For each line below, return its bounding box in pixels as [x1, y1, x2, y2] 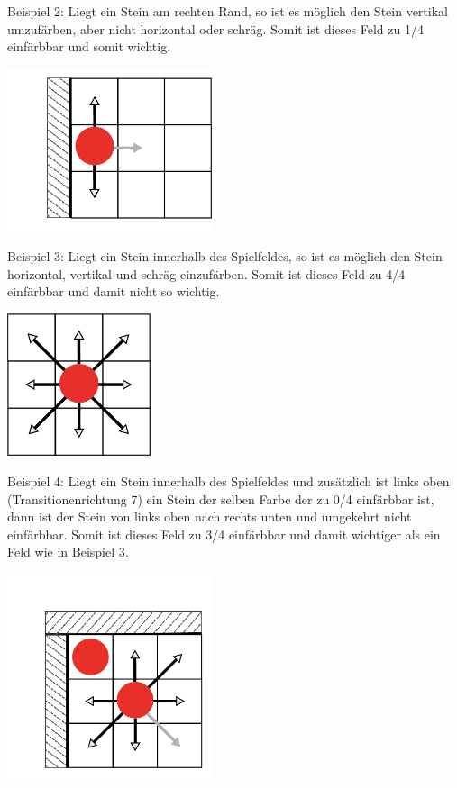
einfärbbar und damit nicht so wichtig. [7, 282, 220, 301]
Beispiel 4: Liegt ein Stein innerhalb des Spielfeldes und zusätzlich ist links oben [7, 472, 450, 491]
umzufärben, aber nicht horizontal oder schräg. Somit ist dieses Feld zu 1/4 [7, 19, 424, 38]
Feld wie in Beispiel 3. [7, 542, 129, 561]
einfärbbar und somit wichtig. [7, 37, 171, 56]
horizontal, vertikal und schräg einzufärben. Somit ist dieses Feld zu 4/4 [7, 264, 406, 283]
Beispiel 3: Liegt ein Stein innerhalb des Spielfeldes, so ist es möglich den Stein [7, 247, 443, 266]
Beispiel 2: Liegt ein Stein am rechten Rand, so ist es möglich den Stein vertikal [7, 2, 448, 20]
